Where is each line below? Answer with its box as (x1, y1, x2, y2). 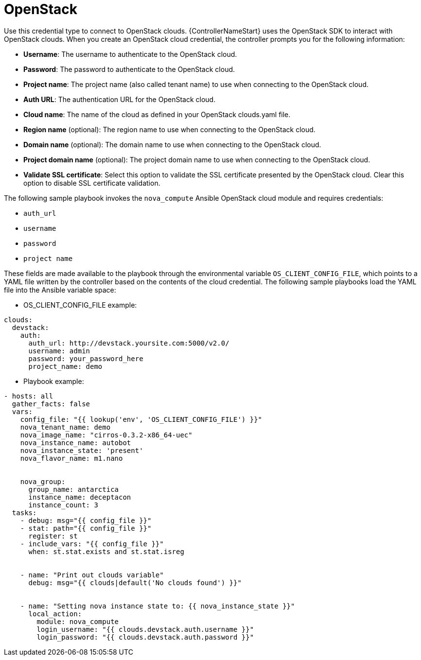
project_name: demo (28, 362, 103, 370)
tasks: (12, 508, 37, 517)
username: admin (28, 347, 90, 355)
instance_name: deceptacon (28, 493, 131, 501)
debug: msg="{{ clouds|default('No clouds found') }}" (28, 578, 242, 587)
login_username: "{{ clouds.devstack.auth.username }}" (36, 625, 254, 633)
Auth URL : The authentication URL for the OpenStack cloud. (23, 95, 216, 104)
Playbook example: (23, 377, 84, 385)
